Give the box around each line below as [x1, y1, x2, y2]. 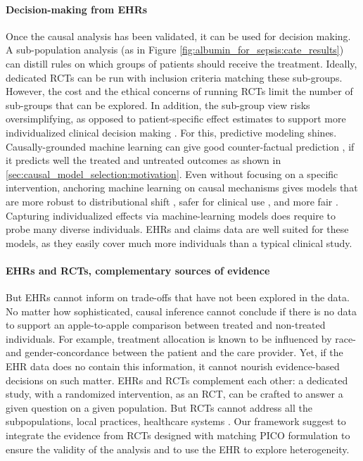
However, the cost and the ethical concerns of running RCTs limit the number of [6, 84, 353, 99]
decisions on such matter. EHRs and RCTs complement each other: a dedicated [6, 372, 348, 387]
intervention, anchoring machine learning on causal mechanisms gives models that [6, 180, 358, 195]
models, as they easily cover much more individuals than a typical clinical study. [6, 235, 352, 250]
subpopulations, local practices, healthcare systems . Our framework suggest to [6, 414, 346, 429]
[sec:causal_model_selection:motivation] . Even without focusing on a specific [6, 166, 338, 181]
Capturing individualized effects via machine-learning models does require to [6, 208, 336, 222]
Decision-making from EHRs [6, 1, 148, 16]
